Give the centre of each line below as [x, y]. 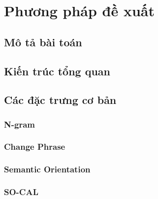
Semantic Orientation [47, 169]
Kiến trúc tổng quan [57, 71]
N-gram [19, 124]
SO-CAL [21, 192]
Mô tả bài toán [43, 42]
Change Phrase [35, 147]
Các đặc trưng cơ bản [60, 100]
